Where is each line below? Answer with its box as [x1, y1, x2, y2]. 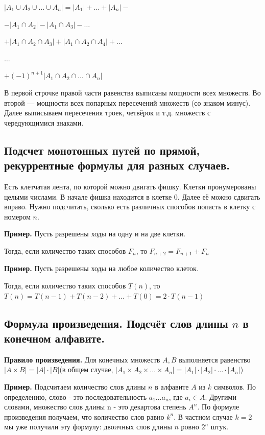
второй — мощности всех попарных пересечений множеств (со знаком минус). [4, 97, 251, 108]
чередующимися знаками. [4, 117, 84, 128]
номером [4, 211, 31, 222]
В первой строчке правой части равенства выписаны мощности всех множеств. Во [4, 87, 261, 98]
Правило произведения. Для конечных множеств [4, 354, 160, 365]
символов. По [213, 381, 256, 392]
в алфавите [155, 381, 189, 392]
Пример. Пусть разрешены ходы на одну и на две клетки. [4, 228, 186, 239]
